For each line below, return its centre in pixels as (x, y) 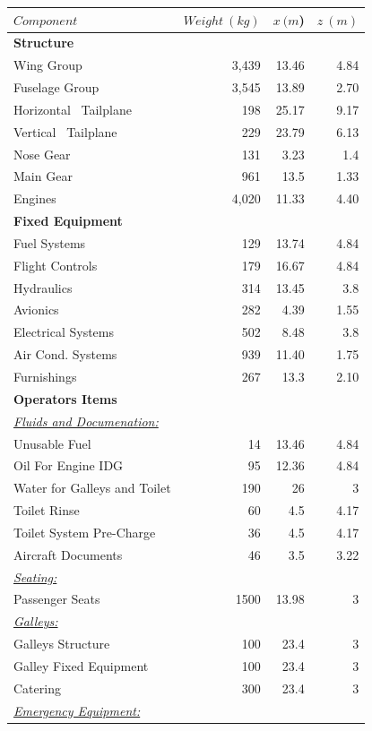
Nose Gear (42, 154)
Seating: (35, 576)
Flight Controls (56, 265)
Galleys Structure (62, 644)
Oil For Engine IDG (69, 465)
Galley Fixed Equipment (81, 665)
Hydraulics (43, 287)
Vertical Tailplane (65, 131)
